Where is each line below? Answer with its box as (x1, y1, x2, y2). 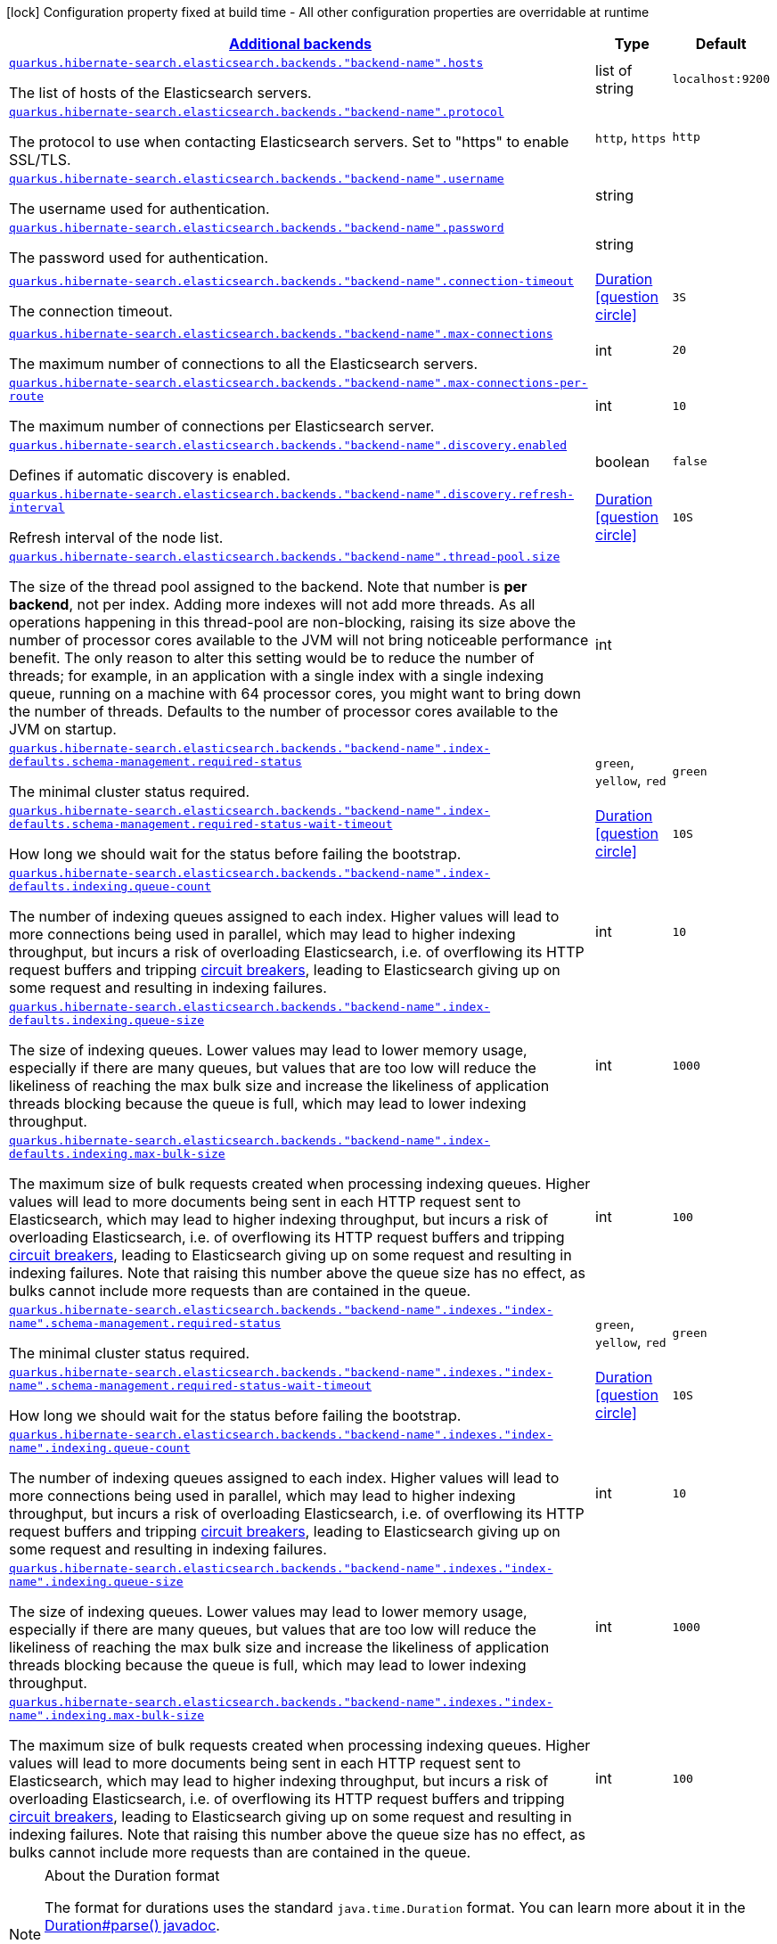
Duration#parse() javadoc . (45, 1916, 220, 1934)
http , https (595, 127, 667, 146)
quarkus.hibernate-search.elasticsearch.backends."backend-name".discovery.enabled (9, 439, 568, 452)
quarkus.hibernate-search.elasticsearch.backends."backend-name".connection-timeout (9, 274, 574, 288)
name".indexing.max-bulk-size (9, 1709, 205, 1722)
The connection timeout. (9, 301, 173, 320)
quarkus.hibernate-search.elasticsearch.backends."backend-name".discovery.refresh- (9, 488, 574, 501)
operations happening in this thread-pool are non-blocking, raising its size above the (9, 613, 577, 631)
